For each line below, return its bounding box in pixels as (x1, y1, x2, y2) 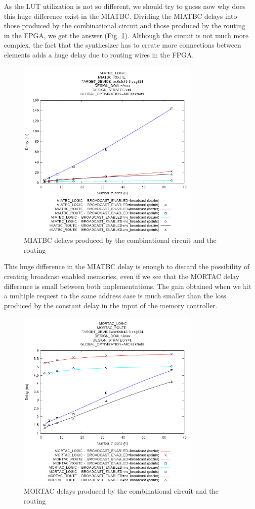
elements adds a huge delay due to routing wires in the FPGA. (4, 49, 194, 59)
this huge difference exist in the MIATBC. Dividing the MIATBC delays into (4, 10, 237, 21)
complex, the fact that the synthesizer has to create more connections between (4, 40, 241, 50)
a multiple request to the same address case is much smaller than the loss (4, 290, 226, 301)
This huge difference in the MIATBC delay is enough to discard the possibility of (4, 261, 250, 272)
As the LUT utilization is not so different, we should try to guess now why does (4, 1, 246, 11)
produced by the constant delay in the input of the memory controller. (4, 300, 217, 310)
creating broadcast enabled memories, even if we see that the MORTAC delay (4, 271, 240, 281)
